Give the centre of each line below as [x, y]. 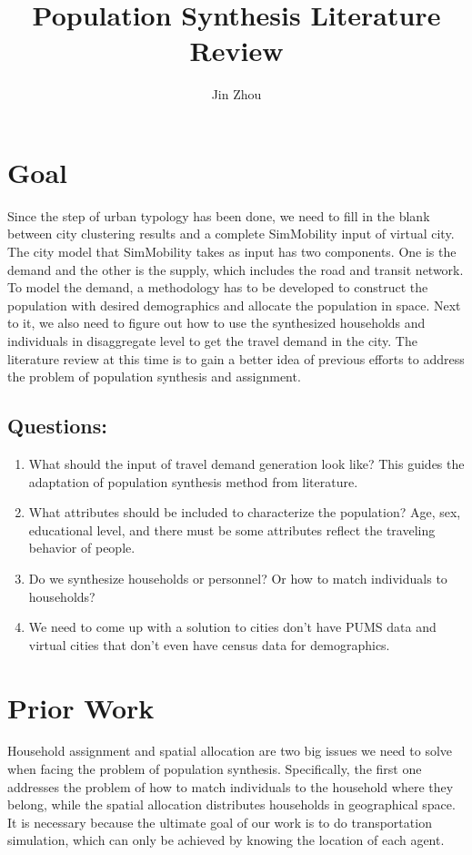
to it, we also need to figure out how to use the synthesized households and [216, 323]
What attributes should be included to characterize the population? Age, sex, [245, 512]
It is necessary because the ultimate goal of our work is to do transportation [220, 822]
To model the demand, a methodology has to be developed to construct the [218, 287]
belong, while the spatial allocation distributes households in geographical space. [231, 804]
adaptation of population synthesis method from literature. [193, 481]
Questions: [57, 426]
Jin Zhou [236, 94]
